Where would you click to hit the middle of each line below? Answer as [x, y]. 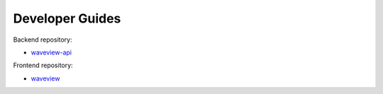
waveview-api [51, 52]
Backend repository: [43, 40]
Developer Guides [67, 18]
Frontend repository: [43, 65]
